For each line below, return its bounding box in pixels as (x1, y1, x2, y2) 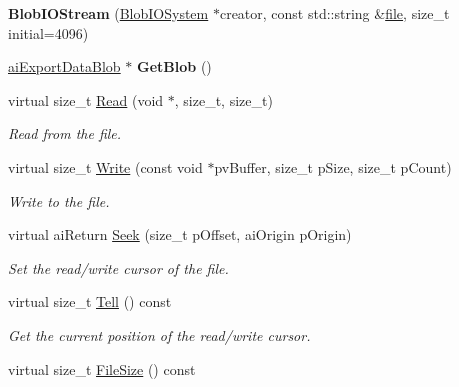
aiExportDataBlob (8, 56, 121, 77)
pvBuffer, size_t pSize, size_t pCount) (214, 156, 452, 177)
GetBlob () (137, 56, 212, 77)
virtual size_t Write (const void (8, 156, 203, 177)
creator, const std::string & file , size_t (219, 3, 450, 23)
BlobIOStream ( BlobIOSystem (8, 3, 209, 23)
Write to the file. (8, 190, 110, 211)
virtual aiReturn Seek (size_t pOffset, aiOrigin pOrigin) (8, 224, 352, 245)
